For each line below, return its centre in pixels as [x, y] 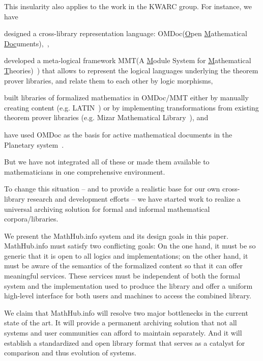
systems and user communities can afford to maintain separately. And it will [123, 333]
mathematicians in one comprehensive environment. [85, 171]
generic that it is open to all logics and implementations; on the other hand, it [126, 255]
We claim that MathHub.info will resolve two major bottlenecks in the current [126, 312]
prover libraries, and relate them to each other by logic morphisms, [109, 80]
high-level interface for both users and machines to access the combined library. [128, 296]
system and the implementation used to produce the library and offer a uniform [128, 285]
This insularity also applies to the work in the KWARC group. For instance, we [128, 6]
